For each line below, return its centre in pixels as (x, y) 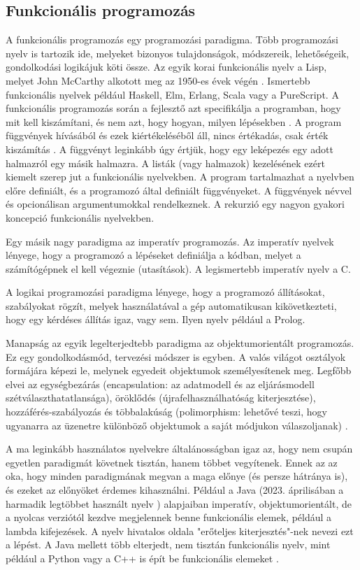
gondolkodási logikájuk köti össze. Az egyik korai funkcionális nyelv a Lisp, (166, 67)
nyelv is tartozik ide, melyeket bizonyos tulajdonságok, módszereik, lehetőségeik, (178, 53)
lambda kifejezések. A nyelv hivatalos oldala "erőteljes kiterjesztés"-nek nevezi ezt (180, 530)
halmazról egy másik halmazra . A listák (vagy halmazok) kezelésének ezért (165, 163)
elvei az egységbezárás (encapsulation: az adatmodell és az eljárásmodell (160, 384)
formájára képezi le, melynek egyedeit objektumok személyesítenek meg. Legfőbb (179, 370)
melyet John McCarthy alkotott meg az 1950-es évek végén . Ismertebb (158, 80)
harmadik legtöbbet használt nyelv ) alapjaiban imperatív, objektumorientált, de (179, 503)
